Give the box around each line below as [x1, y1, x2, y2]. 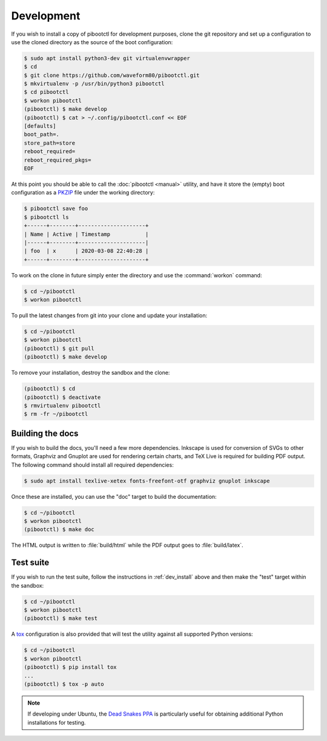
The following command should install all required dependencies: [11, 461, 174, 469]
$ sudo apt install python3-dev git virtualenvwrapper [24, 54, 190, 62]
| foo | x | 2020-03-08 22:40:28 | [24, 248, 149, 254]
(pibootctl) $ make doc [24, 526, 95, 533]
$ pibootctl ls [24, 214, 69, 220]
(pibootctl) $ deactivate [24, 394, 101, 401]
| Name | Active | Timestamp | [24, 231, 149, 237]
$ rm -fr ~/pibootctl [24, 410, 88, 418]
